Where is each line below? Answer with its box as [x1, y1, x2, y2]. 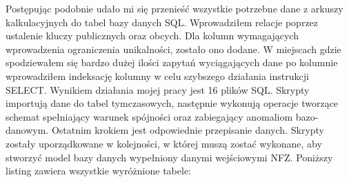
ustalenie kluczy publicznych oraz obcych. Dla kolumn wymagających [6, 28, 299, 43]
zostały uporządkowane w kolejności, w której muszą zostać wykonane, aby [6, 136, 322, 150]
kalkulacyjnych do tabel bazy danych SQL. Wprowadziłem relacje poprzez [6, 14, 319, 29]
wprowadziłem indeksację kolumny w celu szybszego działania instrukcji [6, 68, 309, 83]
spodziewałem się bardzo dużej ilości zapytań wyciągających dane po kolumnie [6, 55, 338, 70]
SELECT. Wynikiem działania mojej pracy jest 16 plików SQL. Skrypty [6, 82, 310, 97]
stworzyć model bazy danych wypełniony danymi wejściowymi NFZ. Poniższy [6, 150, 333, 164]
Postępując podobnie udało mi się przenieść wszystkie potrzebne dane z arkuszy [6, 1, 343, 15]
